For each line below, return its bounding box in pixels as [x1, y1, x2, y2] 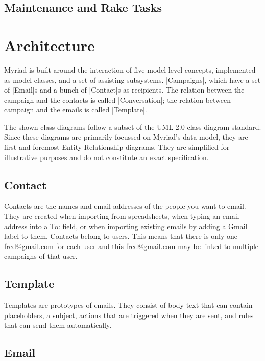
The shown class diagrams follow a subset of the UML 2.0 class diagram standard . [4, 121, 261, 132]
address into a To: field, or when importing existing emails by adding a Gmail [4, 220, 248, 231]
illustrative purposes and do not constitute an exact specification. [4, 151, 209, 162]
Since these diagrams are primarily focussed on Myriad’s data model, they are [4, 131, 248, 142]
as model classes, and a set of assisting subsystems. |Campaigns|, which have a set [4, 74, 261, 85]
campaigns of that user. [4, 251, 78, 261]
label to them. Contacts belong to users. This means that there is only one [4, 231, 238, 241]
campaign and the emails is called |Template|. [4, 104, 147, 115]
